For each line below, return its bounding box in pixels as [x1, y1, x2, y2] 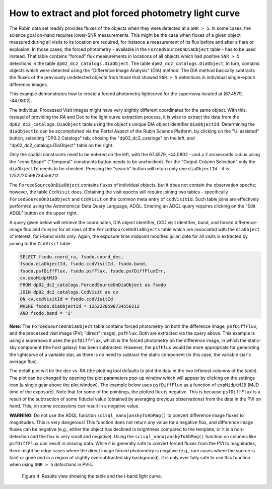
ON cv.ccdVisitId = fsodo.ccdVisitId [20, 296, 113, 302]
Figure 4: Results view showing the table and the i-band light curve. [22, 473, 162, 479]
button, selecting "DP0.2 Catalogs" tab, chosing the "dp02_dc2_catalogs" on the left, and [9, 135, 195, 141]
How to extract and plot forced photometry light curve [9, 8, 240, 19]
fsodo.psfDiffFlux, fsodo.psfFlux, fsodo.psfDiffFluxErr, [20, 268, 166, 274]
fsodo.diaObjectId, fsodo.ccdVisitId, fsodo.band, [20, 261, 148, 267]
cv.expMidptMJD [20, 275, 57, 281]
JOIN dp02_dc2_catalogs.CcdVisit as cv [20, 289, 118, 295]
